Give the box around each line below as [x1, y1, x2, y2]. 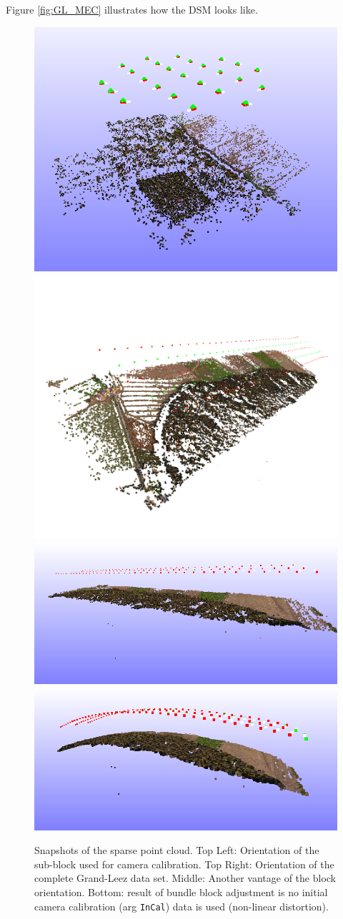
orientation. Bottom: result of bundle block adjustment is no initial [34, 884, 328, 899]
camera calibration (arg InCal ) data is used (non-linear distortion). [34, 898, 329, 913]
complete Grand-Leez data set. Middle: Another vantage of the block [34, 870, 336, 885]
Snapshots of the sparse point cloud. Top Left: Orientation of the [34, 843, 319, 858]
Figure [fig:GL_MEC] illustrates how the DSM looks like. [6, 2, 258, 16]
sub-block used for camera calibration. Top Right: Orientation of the [34, 856, 334, 871]
